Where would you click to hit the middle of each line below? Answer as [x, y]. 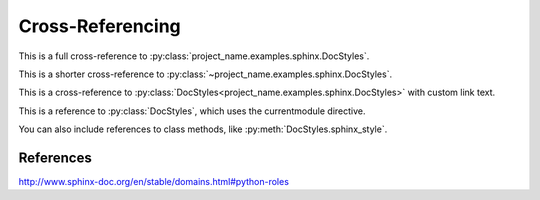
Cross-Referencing [100, 26]
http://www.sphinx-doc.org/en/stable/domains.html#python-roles [154, 182]
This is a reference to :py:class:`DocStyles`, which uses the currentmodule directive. [192, 111]
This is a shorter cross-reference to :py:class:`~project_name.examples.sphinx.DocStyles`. [205, 74]
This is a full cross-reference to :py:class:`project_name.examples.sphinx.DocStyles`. [194, 56]
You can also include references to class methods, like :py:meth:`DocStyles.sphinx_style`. [203, 129]
